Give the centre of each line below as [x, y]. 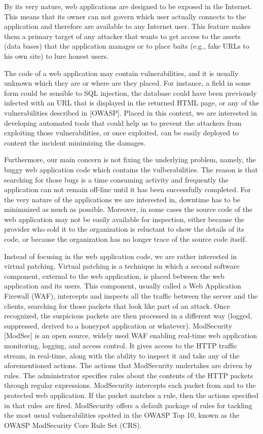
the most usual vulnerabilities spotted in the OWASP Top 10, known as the [122, 415]
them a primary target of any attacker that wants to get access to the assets [122, 36]
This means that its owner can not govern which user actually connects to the [125, 16]
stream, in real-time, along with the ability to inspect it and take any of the [122, 355]
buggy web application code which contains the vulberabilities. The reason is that [131, 169]
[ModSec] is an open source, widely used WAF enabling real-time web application [131, 335]
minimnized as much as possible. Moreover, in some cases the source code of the [128, 209]
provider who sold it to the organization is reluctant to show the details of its [124, 229]
